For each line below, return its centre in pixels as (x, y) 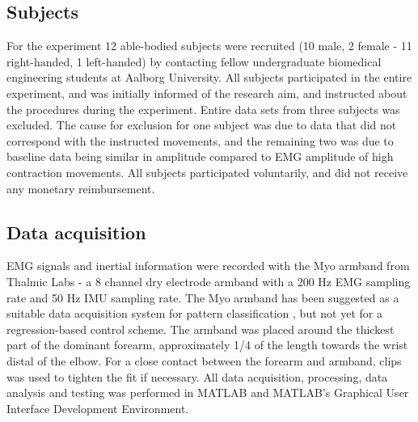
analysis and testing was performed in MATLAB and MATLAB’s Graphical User (208, 392)
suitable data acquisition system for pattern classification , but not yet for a (194, 313)
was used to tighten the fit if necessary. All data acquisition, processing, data (197, 376)
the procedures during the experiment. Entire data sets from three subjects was (203, 109)
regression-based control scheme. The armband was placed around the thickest (201, 329)
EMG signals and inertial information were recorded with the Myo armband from (208, 266)
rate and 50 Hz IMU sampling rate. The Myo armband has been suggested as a (203, 297)
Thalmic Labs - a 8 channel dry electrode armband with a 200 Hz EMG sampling (209, 281)
